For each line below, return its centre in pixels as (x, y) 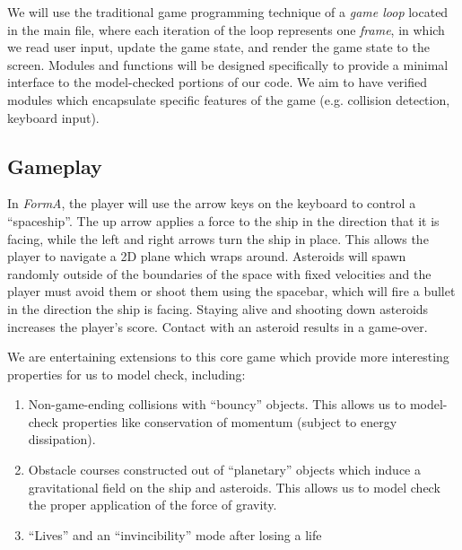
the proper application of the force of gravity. (153, 505)
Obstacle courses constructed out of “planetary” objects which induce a (225, 470)
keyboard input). (53, 117)
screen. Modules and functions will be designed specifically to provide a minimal (228, 64)
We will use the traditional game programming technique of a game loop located (228, 12)
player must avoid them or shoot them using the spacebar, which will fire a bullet (231, 291)
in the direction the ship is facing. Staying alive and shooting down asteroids (218, 308)
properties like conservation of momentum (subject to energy (230, 421)
